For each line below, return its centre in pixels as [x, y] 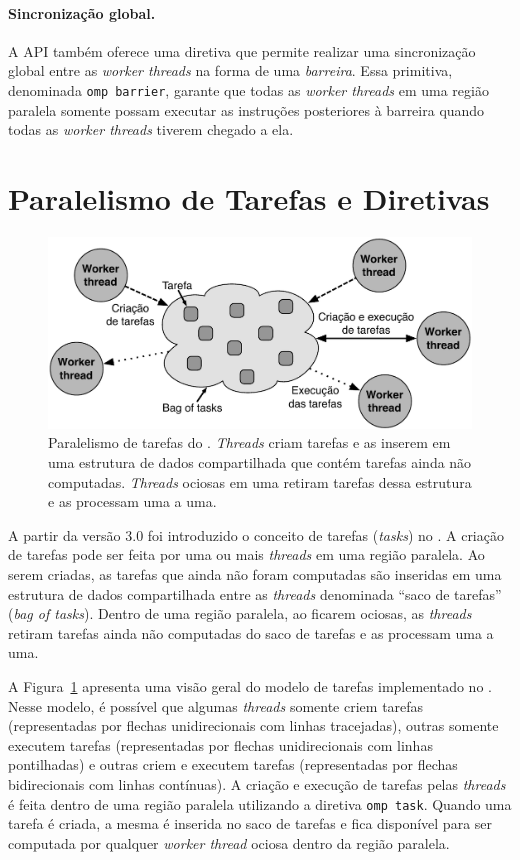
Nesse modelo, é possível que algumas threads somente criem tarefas [216, 705]
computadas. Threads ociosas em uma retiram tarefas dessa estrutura [260, 481]
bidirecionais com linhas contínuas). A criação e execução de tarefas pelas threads [257, 783]
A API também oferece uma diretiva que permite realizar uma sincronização [242, 50]
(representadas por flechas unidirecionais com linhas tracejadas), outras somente [253, 725]
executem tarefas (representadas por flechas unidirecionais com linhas [220, 744]
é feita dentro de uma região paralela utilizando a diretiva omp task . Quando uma [260, 803]
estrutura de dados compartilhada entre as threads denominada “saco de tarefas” [255, 593]
